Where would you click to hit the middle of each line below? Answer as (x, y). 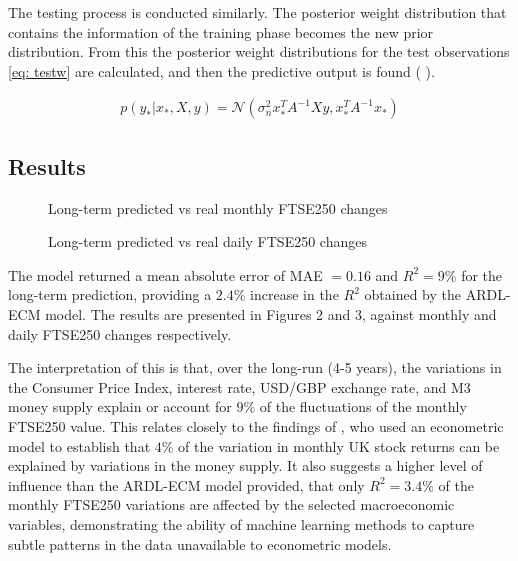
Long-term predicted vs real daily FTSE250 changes (207, 241)
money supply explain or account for (120, 406)
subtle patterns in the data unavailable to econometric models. (200, 543)
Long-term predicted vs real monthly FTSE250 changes (218, 207)
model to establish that (79, 445)
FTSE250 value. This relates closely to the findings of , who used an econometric (256, 425)
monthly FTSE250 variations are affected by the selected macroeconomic (231, 504)
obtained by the (412, 294)
